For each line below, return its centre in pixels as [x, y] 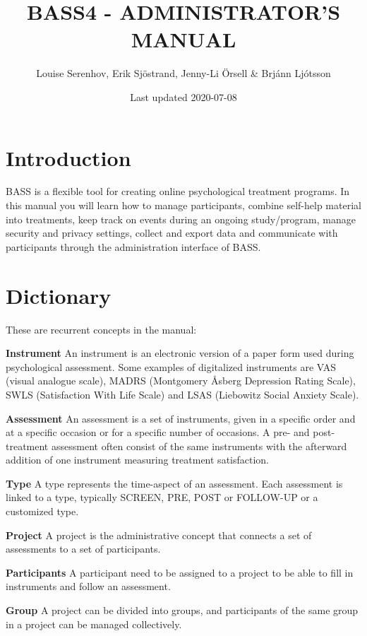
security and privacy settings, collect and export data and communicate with [172, 233]
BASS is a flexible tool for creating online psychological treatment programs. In [178, 191]
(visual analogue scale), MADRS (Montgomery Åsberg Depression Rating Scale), [181, 381]
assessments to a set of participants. [83, 549]
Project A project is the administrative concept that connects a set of [159, 535]
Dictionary [59, 295]
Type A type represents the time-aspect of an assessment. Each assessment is [174, 483]
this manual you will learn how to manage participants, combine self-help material [183, 205]
